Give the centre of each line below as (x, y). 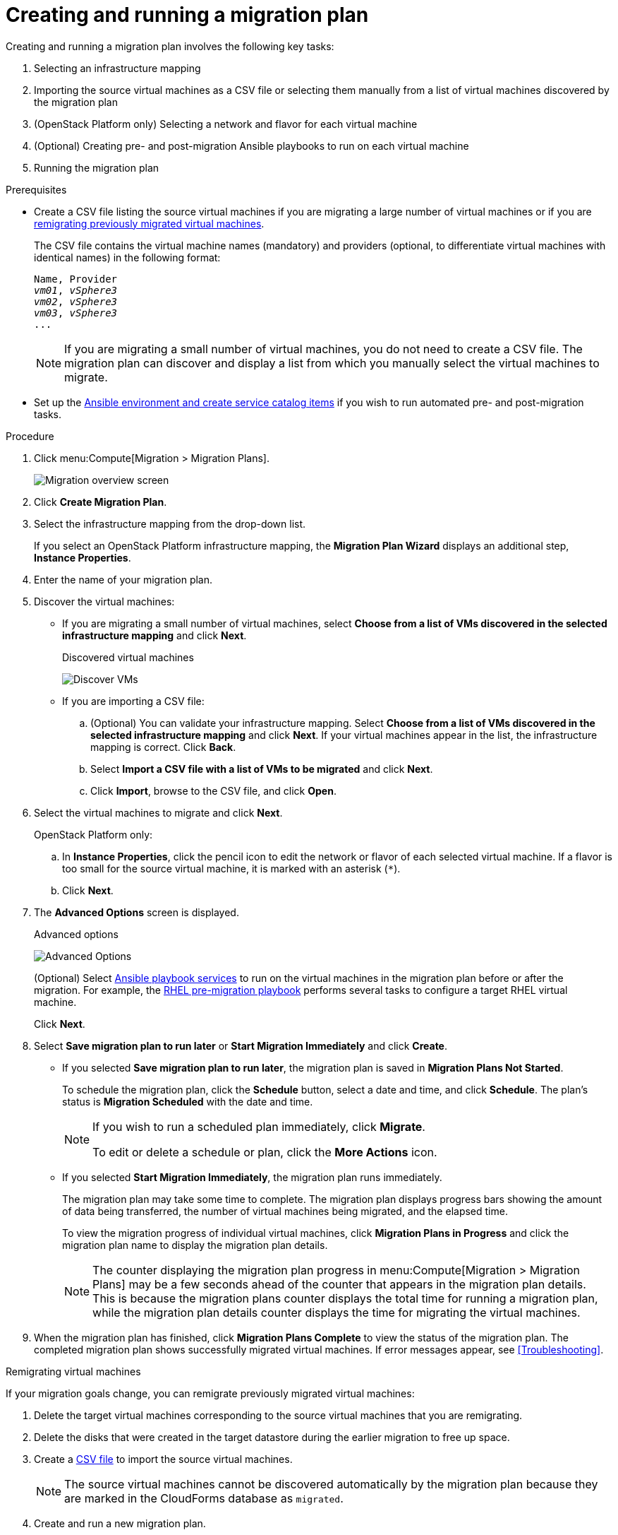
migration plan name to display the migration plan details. (195, 1245)
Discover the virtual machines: (104, 601)
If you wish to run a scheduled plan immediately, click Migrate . (259, 1126)
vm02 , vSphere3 (76, 301)
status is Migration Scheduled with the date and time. (188, 1101)
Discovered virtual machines (128, 657)
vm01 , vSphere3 (76, 290)
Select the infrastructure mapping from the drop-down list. (170, 523)
